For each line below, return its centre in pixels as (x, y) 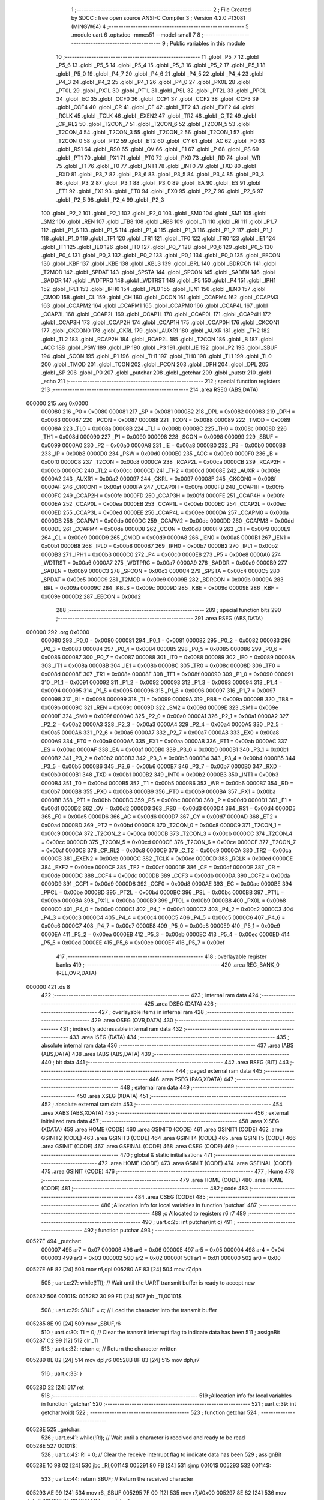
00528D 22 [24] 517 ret (55, 1387)
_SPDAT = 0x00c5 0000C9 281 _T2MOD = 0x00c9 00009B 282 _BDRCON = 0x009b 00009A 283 (162, 580)
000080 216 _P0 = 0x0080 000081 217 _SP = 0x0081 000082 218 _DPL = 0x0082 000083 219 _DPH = (168, 412)
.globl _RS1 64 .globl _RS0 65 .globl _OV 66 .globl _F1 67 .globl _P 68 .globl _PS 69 (157, 149)
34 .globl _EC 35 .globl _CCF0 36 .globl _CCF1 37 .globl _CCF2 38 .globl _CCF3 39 (157, 98)
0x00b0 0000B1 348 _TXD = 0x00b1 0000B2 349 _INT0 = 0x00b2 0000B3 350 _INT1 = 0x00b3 (160, 775)
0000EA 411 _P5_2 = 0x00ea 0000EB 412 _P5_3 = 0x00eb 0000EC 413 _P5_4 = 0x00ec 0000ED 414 (166, 934)
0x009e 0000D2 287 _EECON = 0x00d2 (91, 596)
